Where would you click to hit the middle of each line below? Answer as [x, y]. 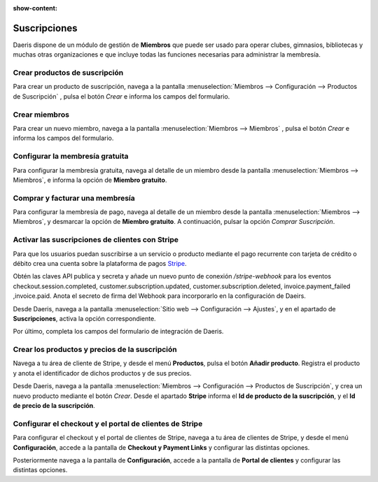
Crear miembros [41, 114]
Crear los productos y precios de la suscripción [95, 350]
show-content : [35, 8]
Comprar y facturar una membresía [74, 198]
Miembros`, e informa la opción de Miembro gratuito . [90, 180]
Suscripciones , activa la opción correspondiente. [85, 318]
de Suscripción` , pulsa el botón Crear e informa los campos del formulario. [121, 96]
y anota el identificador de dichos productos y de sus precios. [102, 373]
